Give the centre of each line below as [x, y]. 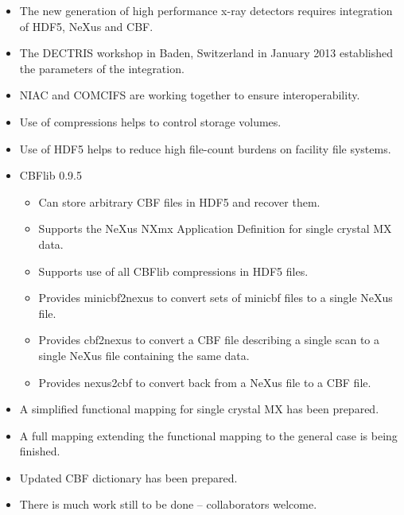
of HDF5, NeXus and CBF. [86, 26]
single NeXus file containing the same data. [144, 355]
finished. [40, 451]
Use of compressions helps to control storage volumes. [150, 121]
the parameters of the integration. [102, 68]
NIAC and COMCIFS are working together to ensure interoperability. [190, 95]
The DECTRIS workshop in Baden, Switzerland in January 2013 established [206, 53]
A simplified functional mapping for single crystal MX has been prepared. [199, 409]
